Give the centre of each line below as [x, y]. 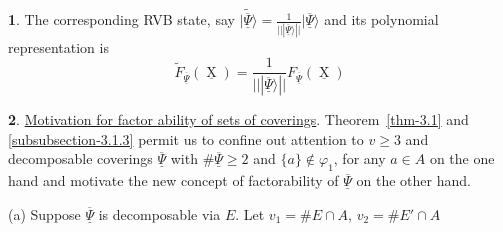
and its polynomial [381, 19]
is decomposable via [159, 213]
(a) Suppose [44, 213]
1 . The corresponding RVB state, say [121, 19]
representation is [58, 46]
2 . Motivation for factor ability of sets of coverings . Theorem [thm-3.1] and [238, 119]
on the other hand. [413, 180]
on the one [462, 158]
